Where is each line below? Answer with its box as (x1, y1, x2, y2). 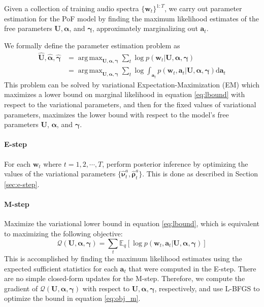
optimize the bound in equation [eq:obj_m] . (4, 293, 141, 303)
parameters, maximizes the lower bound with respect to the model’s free (4, 109, 229, 119)
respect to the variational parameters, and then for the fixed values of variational (4, 99, 256, 110)
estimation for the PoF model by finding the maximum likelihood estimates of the (4, 13, 259, 23)
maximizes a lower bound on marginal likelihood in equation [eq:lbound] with (4, 89, 245, 100)
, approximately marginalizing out (92, 23, 198, 34)
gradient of (4, 283, 38, 293)
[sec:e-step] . (4, 179, 40, 190)
